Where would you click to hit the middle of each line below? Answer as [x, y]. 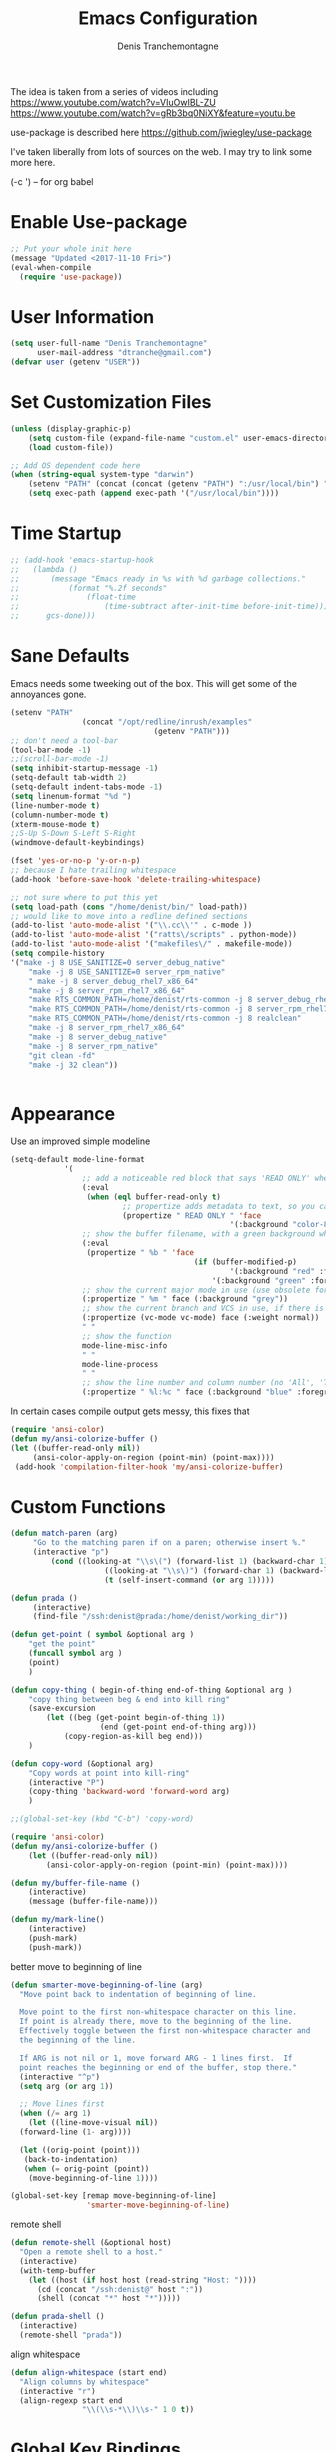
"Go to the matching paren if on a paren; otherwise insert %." [169, 1543]
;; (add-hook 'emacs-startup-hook [82, 560]
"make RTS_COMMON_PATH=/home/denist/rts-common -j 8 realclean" [165, 1018]
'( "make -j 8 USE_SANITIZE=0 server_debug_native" [118, 962]
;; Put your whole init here [71, 248]
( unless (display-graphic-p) [71, 428]
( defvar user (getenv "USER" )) [75, 362]
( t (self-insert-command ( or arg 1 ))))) [189, 1580]
